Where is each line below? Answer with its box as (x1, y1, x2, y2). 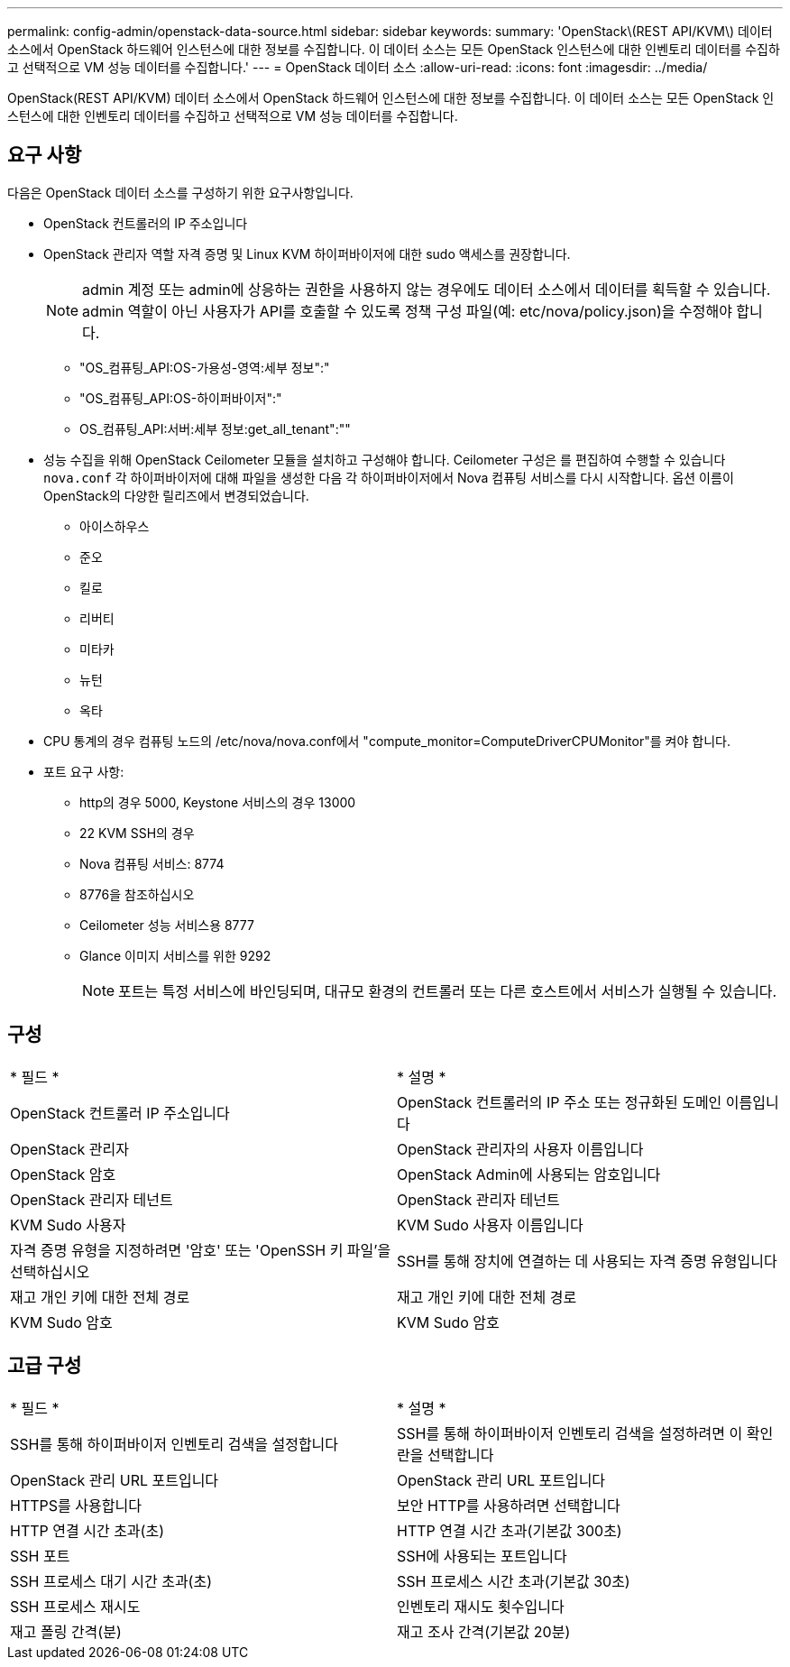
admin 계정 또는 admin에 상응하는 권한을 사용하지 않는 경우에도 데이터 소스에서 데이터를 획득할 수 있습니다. (82, 280, 771, 299)
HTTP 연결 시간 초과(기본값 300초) (397, 1521, 622, 1540)
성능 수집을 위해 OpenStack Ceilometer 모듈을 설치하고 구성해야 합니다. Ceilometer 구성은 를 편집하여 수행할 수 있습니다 (43, 451, 726, 467)
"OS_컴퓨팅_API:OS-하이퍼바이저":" (79, 390, 282, 406)
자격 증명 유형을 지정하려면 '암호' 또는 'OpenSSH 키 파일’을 (10, 1240, 391, 1259)
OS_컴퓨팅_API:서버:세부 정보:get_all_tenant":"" (79, 420, 351, 437)
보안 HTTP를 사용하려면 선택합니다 (397, 1496, 620, 1515)
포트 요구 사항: (43, 763, 124, 779)
